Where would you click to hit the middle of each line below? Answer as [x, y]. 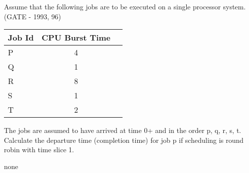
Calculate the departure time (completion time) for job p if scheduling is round [124, 140]
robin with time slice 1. [39, 150]
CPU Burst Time [76, 38]
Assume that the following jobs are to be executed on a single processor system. [125, 6]
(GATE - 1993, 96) [33, 16]
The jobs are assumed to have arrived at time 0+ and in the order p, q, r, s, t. [123, 130]
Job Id [21, 38]
